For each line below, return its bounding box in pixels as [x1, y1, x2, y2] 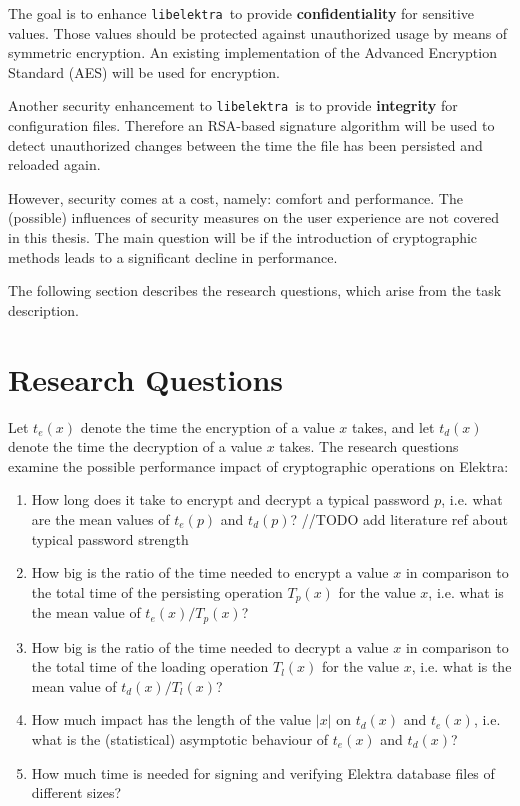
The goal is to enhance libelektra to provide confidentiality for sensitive [8, 3, 474, 23]
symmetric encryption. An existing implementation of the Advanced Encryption [8, 42, 497, 63]
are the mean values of [31, 508, 170, 529]
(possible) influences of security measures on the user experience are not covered [8, 207, 500, 228]
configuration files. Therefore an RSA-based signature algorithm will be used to [8, 115, 495, 136]
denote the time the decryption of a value [8, 436, 262, 457]
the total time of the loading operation [31, 656, 269, 677]
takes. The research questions [279, 436, 459, 457]
